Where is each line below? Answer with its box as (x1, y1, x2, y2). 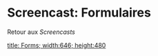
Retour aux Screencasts (7, 28, 76, 36)
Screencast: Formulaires (7, 5, 152, 21)
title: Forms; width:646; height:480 (7, 41, 106, 49)
